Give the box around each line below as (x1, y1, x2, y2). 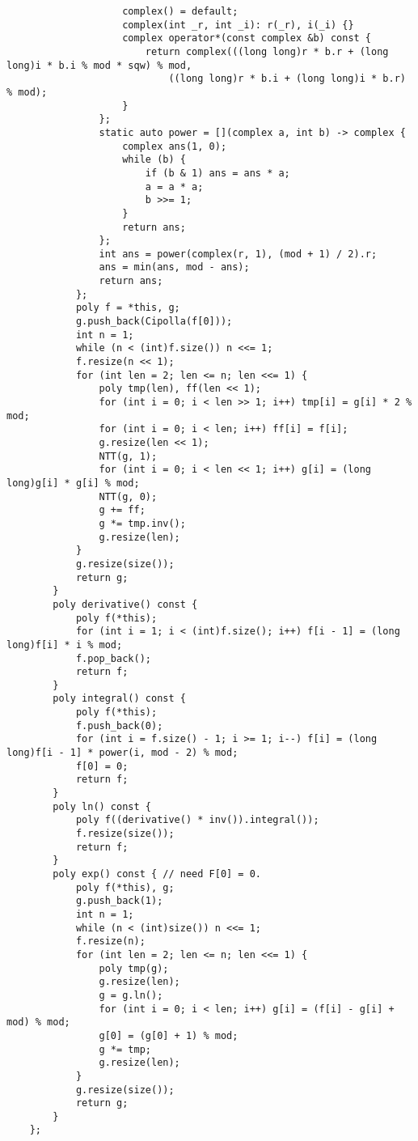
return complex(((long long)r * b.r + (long (145, 45, 389, 57)
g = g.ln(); (99, 989, 163, 1001)
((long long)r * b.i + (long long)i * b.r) (168, 73, 406, 85)
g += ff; (99, 504, 146, 516)
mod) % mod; (6, 1016, 70, 1029)
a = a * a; (145, 180, 204, 193)
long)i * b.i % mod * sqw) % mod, (6, 59, 192, 71)
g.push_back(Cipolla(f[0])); (75, 316, 233, 328)
